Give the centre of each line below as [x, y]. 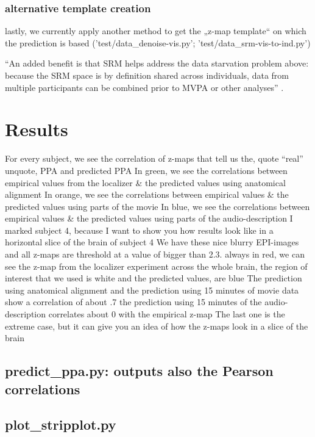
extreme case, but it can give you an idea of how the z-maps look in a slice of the [157, 326]
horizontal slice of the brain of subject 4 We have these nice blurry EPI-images [152, 242]
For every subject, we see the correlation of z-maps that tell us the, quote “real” [154, 158]
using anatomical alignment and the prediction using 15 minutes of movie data [152, 290]
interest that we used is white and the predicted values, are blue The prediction [154, 278]
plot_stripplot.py [61, 424]
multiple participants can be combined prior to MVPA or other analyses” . [144, 87]
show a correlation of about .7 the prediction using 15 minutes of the [133, 302]
